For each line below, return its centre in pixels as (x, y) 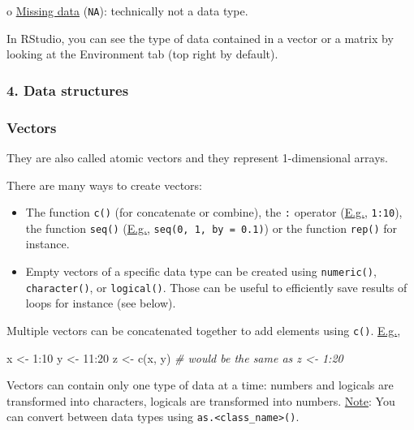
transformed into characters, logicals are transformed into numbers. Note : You (201, 400)
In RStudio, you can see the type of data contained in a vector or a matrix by (200, 38)
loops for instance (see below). (101, 303)
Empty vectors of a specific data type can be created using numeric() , (201, 271)
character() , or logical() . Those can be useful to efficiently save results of (216, 287)
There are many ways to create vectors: (104, 185)
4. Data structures (68, 90)
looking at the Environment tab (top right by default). (142, 54)
